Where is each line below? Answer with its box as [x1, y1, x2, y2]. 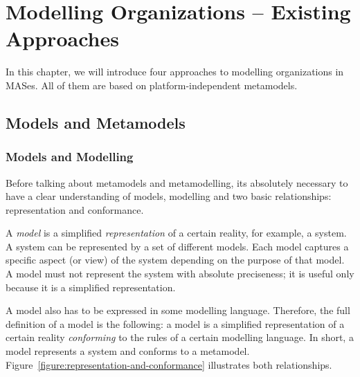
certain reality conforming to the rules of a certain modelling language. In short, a [6, 330, 354, 344]
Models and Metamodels [6, 111, 186, 133]
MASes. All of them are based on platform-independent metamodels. [6, 77, 298, 92]
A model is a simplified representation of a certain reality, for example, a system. [6, 226, 347, 240]
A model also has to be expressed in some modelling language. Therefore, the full [6, 303, 350, 318]
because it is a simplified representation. [6, 279, 176, 294]
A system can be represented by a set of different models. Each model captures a [6, 239, 349, 253]
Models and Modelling [6, 148, 134, 165]
